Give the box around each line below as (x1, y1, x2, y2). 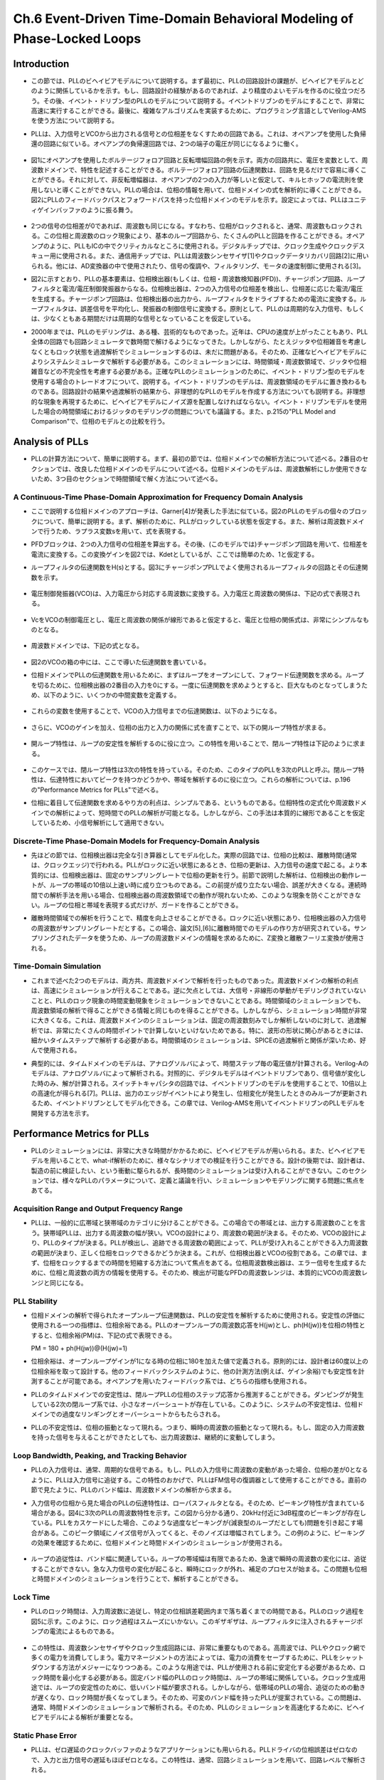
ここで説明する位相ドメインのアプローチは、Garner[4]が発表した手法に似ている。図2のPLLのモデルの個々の (31, 507, 349, 515)
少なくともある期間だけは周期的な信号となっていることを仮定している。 (43, 314, 255, 323)
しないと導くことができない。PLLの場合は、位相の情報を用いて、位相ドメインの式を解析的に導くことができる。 (36, 185, 366, 194)
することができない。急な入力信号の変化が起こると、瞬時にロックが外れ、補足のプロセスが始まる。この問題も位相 (31, 1564, 368, 1573)
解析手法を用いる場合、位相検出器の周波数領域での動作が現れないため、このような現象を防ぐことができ (49, 891, 355, 899)
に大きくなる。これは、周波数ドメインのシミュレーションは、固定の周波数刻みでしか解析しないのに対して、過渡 (31, 1016, 361, 1025)
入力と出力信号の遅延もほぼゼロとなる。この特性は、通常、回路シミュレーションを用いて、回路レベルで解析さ (43, 1755, 366, 1764)
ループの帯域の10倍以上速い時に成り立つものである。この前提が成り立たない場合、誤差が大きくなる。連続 (49, 881, 361, 889)
